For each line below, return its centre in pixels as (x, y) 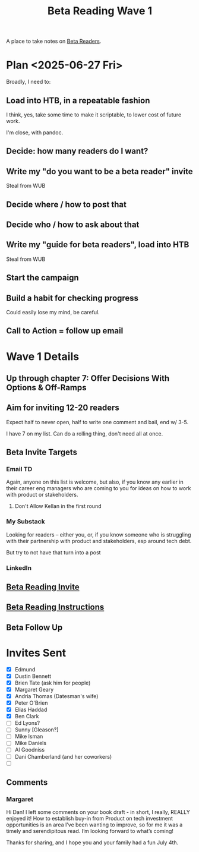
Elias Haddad (31, 710)
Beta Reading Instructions (55, 607)
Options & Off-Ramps (47, 387)
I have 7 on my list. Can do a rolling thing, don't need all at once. (85, 433)
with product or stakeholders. (42, 495)
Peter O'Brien (31, 703)
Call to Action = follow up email (65, 331)
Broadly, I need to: (29, 82)
